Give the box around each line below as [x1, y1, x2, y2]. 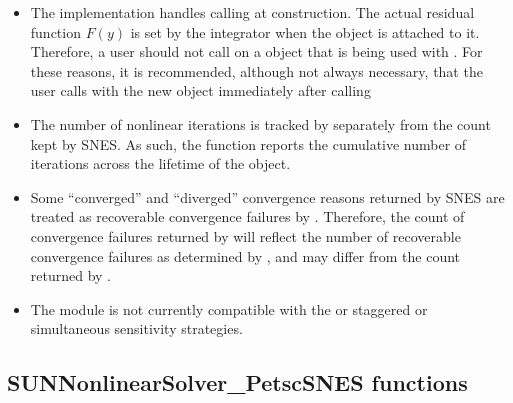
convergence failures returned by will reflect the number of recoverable [30, 225, 461, 246]
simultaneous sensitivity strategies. [30, 318, 243, 339]
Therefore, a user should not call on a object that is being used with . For [30, 41, 483, 62]
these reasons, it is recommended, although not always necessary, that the [30, 60, 483, 81]
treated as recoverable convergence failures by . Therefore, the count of [30, 206, 465, 227]
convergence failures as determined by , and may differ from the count [30, 245, 461, 266]
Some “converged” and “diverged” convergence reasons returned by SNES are [30, 186, 505, 207]
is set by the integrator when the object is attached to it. [130, 21, 480, 42]
